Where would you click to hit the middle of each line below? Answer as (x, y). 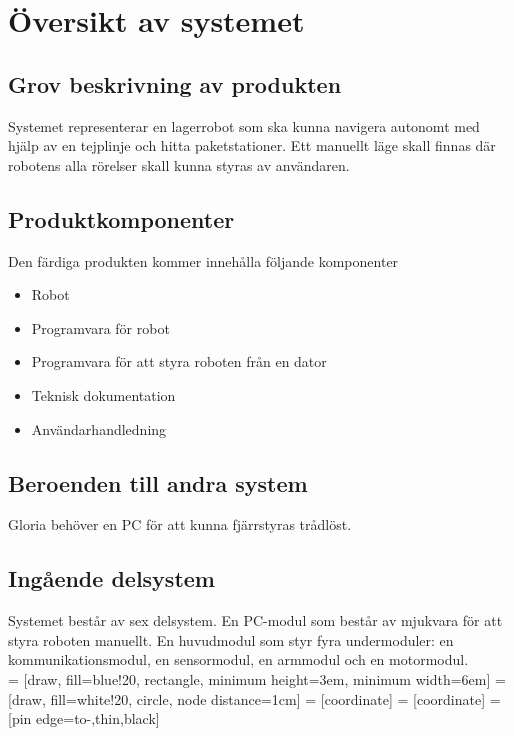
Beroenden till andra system (158, 482)
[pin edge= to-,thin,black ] (84, 718)
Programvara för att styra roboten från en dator (179, 361)
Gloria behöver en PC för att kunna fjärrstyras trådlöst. (180, 524)
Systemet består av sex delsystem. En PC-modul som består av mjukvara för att (255, 620)
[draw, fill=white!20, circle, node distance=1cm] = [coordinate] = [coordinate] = (254, 698)
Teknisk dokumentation (103, 394)
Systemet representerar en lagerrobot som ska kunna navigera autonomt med (244, 125)
